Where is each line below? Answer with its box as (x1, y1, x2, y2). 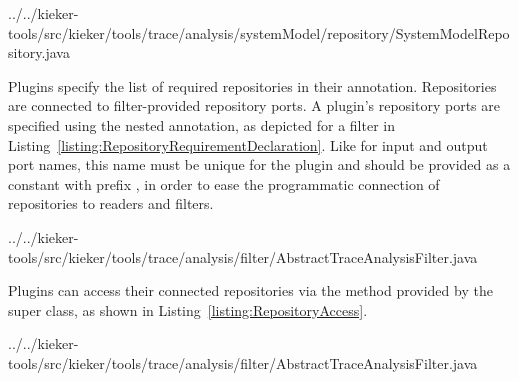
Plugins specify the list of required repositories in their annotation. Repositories (8, 75, 497, 96)
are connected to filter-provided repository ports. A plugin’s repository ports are (8, 95, 500, 116)
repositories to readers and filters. (8, 193, 214, 214)
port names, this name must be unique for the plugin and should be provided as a (8, 154, 511, 175)
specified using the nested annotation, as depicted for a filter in (8, 114, 395, 135)
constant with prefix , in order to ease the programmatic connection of (8, 173, 440, 194)
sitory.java (8, 42, 70, 63)
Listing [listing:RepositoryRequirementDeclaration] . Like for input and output (8, 134, 488, 155)
